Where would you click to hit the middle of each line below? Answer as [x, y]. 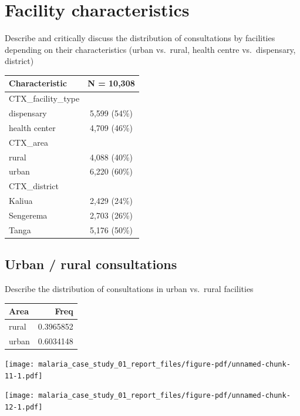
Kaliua [21, 201]
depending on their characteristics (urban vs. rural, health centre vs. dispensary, [150, 49]
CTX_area [28, 142]
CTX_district [34, 186]
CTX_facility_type [44, 98]
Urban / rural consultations [91, 264]
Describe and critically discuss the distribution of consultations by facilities [140, 38]
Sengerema [28, 215]
